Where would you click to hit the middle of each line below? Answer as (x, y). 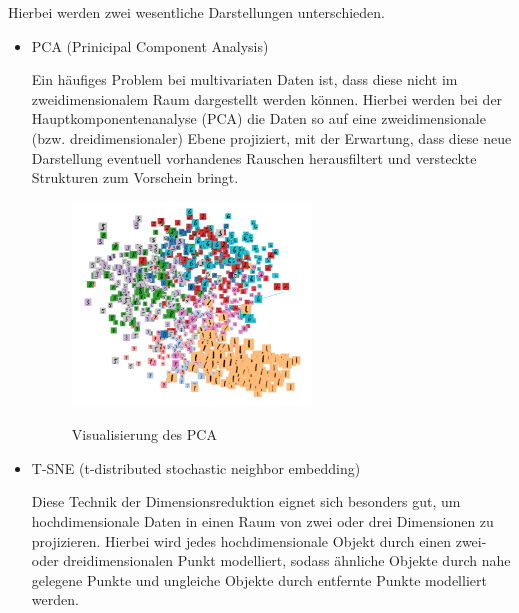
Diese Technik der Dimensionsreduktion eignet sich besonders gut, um (246, 501)
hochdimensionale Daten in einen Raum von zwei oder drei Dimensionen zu (262, 521)
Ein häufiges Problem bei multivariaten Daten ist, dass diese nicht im (244, 79)
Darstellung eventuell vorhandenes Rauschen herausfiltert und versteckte (254, 157)
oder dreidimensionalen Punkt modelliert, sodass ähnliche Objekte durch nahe (271, 560)
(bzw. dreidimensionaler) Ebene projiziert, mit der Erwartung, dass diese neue (271, 137)
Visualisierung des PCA (144, 434)
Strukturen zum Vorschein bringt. (135, 177)
